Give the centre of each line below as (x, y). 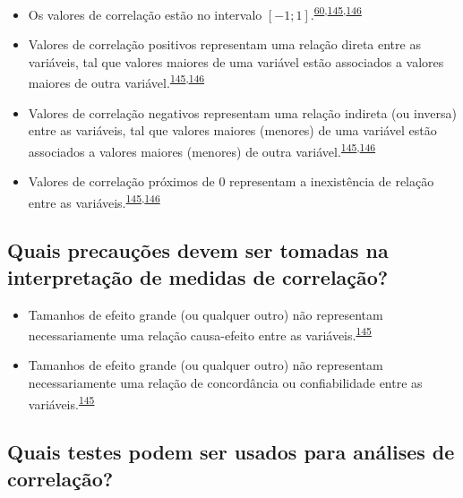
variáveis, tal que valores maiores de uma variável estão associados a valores (236, 61)
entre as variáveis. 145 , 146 (94, 201)
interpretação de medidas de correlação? (198, 276)
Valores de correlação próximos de (121, 181)
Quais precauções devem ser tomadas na (198, 250)
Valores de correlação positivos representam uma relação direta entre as (224, 44)
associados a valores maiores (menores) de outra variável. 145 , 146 (202, 150)
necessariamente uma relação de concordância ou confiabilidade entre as (225, 382)
